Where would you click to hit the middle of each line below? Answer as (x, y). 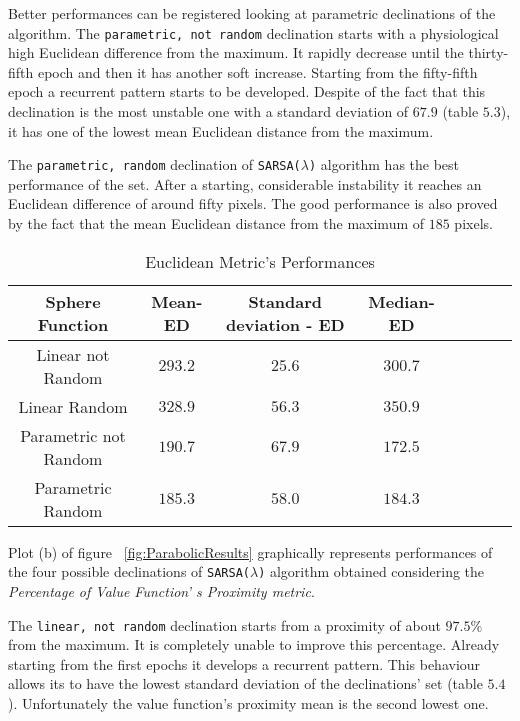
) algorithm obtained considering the (371, 571)
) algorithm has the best (384, 164)
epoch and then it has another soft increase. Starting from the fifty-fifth (257, 71)
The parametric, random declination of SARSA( (154, 164)
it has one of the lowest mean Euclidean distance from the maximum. (221, 130)
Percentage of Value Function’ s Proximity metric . (161, 590)
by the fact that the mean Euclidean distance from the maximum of (216, 223)
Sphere (73, 301)
